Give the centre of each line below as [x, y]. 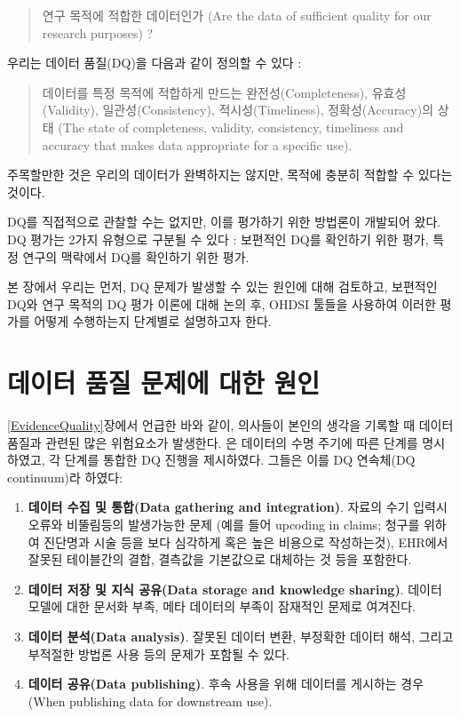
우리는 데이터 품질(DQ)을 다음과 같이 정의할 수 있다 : [155, 63]
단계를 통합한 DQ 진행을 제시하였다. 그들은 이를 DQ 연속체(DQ [240, 460]
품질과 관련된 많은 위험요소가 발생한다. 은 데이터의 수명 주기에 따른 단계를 [213, 442]
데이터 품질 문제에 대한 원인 [164, 382]
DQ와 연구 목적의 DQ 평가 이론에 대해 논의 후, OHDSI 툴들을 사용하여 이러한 [222, 303]
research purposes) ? [98, 32]
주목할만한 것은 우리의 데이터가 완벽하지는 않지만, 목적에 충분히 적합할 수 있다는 [230, 175]
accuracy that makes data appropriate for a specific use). [197, 144]
